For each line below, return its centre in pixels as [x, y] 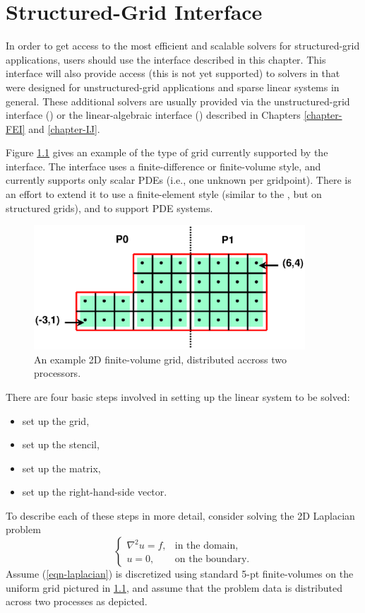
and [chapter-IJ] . [64, 128]
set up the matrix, [61, 468]
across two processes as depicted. [77, 601]
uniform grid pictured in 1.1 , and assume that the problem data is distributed [174, 587]
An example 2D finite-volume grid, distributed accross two [160, 359]
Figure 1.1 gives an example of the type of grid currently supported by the [167, 152]
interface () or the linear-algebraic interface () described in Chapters [153, 115]
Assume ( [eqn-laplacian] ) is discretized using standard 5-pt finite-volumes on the [180, 574]
